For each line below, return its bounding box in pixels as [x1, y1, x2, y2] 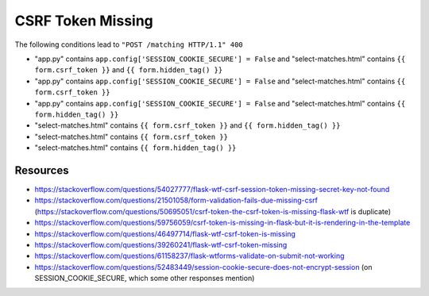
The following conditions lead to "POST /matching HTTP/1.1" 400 [14, 40, 244, 49]
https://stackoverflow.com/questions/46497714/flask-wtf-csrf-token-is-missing [34, 229, 296, 238]
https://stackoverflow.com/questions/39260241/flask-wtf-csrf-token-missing [34, 240, 288, 249]
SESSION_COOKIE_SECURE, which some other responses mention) [34, 274, 255, 283]
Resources [14, 163, 69, 177]
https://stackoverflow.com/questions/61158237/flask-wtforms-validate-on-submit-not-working [34, 251, 345, 261]
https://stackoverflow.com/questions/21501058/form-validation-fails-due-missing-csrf [34, 195, 318, 206]
